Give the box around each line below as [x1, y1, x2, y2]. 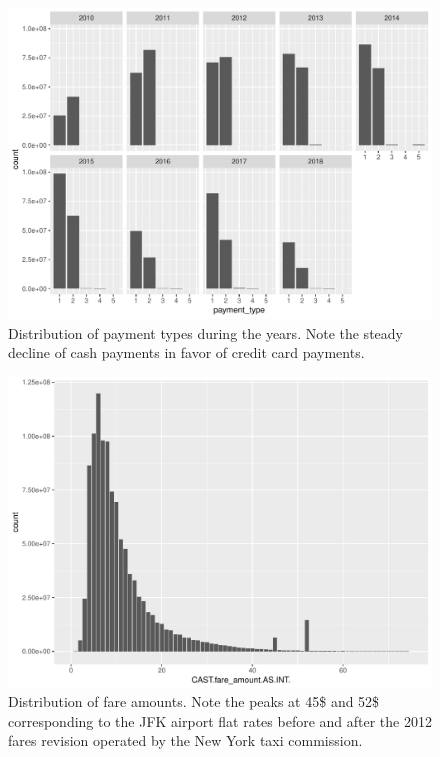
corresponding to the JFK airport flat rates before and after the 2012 [8, 710, 432, 731]
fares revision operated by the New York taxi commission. [8, 730, 363, 751]
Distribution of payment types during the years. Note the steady [8, 322, 403, 343]
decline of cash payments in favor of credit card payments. [8, 342, 365, 363]
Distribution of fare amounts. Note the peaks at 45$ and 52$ [8, 691, 380, 712]
